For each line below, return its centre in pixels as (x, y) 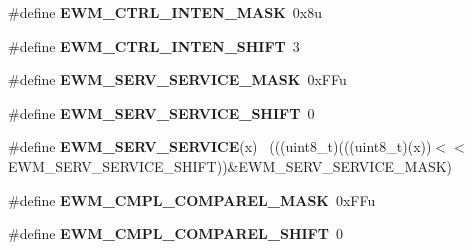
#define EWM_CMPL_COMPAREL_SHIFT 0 (175, 233)
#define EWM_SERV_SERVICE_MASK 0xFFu (177, 79)
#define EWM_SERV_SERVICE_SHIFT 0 (161, 112)
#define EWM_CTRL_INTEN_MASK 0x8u (165, 12)
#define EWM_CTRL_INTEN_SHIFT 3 (154, 45)
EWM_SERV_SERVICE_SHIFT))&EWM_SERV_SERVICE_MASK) (230, 165)
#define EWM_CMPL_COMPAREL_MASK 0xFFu (192, 199)
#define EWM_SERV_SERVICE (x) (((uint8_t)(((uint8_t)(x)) (220, 146)
